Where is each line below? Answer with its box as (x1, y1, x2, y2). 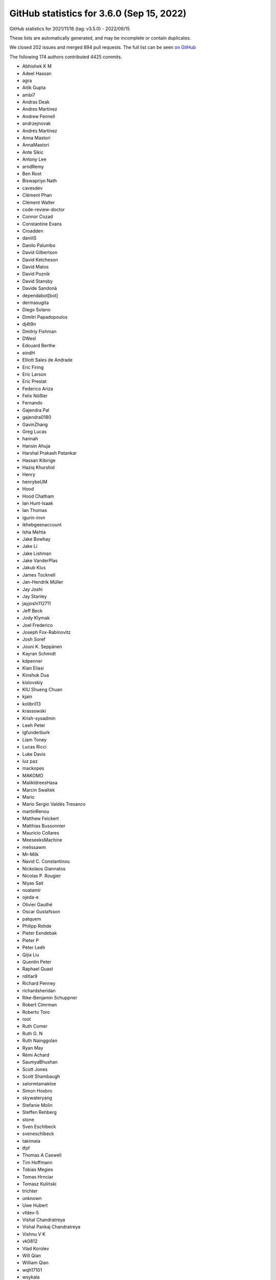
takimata (22, 1138, 41, 1144)
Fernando (22, 400, 43, 406)
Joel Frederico (22, 622, 53, 628)
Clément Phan (22, 192, 52, 198)
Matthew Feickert (22, 816, 59, 822)
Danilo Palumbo (22, 242, 56, 248)
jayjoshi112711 (22, 601, 51, 607)
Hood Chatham (22, 493, 55, 499)
